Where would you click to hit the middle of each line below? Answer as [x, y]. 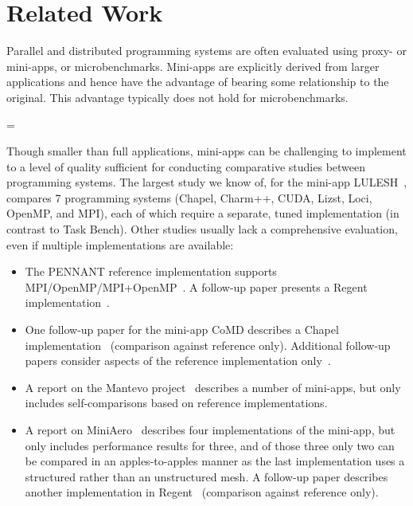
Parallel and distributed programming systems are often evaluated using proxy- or [206, 51]
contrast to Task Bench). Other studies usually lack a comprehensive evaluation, [202, 229]
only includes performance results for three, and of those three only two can [210, 445]
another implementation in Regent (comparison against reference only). [202, 492]
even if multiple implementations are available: [120, 244]
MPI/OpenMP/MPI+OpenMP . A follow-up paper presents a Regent [196, 286]
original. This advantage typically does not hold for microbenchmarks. [177, 97]
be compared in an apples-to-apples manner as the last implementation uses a [215, 461]
